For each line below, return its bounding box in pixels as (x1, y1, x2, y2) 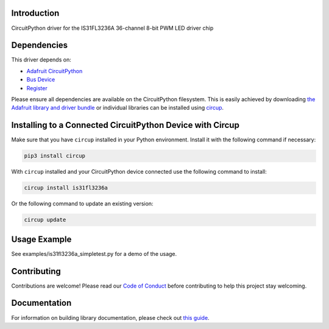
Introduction (11, 8, 60, 18)
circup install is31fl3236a (24, 185, 108, 191)
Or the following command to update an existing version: (11, 200, 154, 207)
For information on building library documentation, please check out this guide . (11, 314, 210, 321)
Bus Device (26, 76, 55, 83)
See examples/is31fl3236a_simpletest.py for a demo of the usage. (11, 250, 177, 257)
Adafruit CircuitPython (26, 67, 83, 74)
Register (26, 84, 48, 91)
